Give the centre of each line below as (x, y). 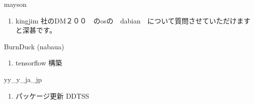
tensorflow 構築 (39, 63)
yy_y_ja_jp (23, 79)
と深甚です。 (36, 30)
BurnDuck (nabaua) (34, 46)
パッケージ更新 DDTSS (52, 95)
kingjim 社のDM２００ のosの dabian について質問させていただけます (133, 20)
